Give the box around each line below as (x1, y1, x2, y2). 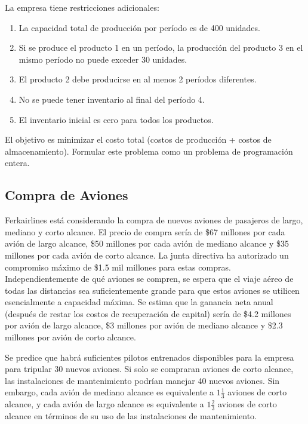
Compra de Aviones (5, 186, 128, 204)
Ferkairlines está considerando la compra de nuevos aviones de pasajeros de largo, (5, 214, 303, 226)
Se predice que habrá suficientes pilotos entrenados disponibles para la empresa (5, 351, 294, 363)
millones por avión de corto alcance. (5, 331, 136, 343)
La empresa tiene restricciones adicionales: (5, 1, 159, 13)
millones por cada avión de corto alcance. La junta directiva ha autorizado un (5, 248, 289, 261)
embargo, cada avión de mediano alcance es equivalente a (5, 386, 214, 398)
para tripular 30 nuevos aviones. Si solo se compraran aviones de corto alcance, (5, 362, 294, 375)
